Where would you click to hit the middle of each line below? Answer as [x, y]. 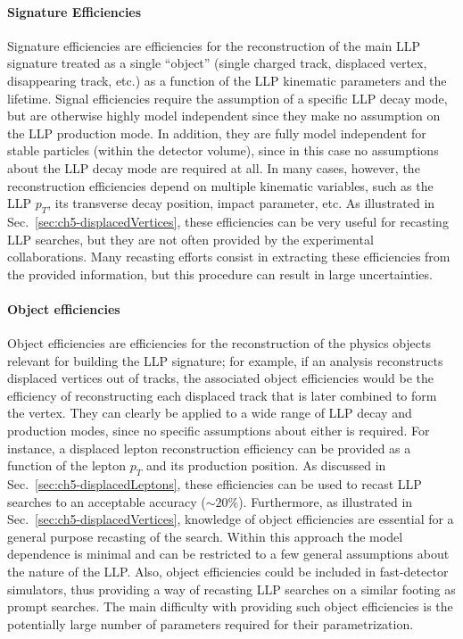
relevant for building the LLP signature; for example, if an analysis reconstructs [225, 360]
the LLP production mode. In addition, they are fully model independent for [217, 133]
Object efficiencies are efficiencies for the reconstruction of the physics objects [219, 343]
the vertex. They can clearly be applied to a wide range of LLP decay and [210, 413]
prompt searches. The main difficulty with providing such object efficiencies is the [230, 606]
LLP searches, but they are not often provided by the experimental [190, 239]
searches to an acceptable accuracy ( [107, 501]
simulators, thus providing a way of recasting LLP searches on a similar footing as [231, 589]
